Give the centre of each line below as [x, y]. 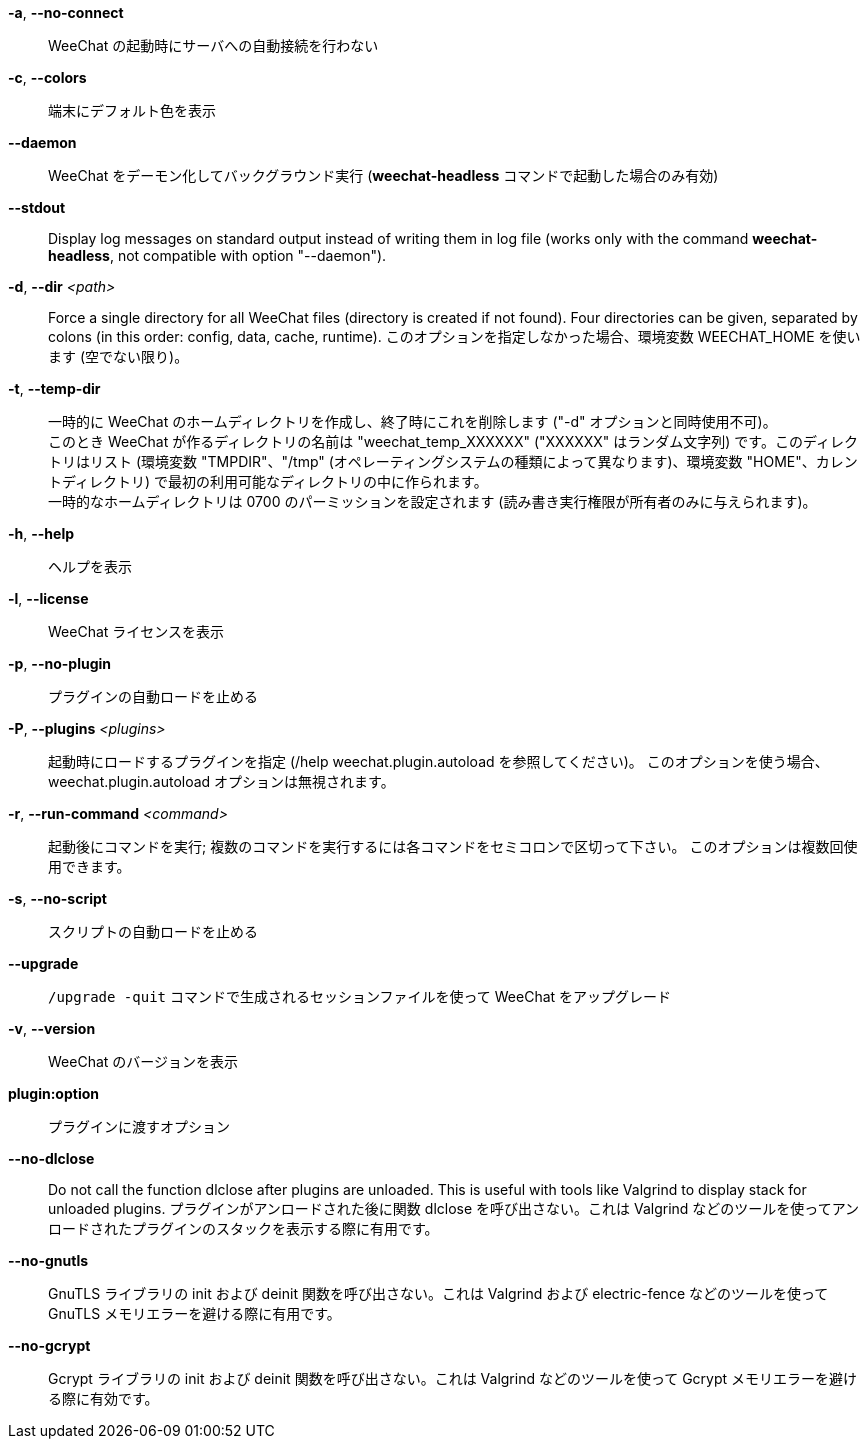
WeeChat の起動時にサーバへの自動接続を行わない [213, 45]
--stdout [37, 207]
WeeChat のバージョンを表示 [143, 1061]
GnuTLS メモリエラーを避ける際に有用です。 [194, 1313]
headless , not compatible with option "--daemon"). [217, 255]
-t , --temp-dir [54, 388]
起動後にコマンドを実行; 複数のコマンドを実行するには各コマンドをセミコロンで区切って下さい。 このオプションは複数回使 [453, 846]
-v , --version [52, 1028]
